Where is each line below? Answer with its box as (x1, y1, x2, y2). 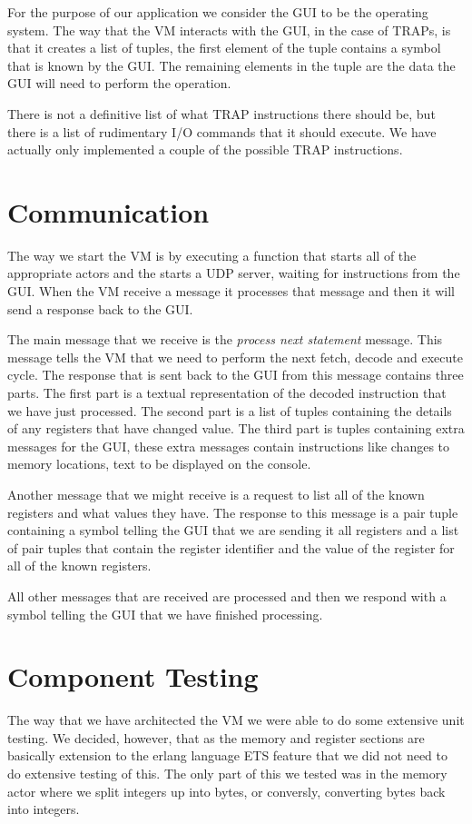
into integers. (7, 799, 80, 819)
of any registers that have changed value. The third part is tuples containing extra (7, 419, 465, 438)
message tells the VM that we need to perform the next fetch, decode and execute (7, 347, 463, 366)
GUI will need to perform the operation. (7, 74, 231, 93)
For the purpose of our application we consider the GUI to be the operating (7, 3, 428, 21)
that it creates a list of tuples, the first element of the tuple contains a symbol (7, 38, 441, 57)
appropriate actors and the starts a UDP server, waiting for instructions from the (7, 263, 460, 283)
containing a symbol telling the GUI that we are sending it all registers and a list (7, 521, 459, 540)
